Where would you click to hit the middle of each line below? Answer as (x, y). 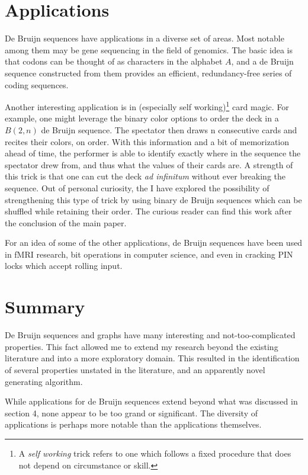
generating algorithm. (44, 381)
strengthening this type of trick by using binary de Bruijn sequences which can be (153, 199)
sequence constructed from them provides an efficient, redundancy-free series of (148, 73)
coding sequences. (37, 84)
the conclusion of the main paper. (66, 222)
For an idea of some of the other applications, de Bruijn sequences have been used (154, 243)
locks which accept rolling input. (64, 266)
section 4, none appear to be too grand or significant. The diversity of (131, 413)
